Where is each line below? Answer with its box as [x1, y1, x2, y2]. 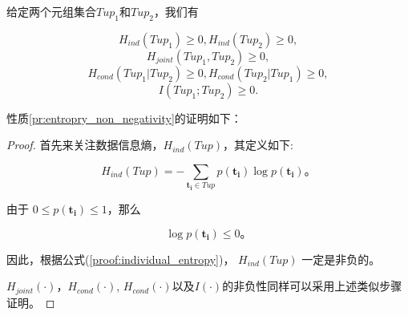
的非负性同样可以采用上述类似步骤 [222, 278, 402, 294]
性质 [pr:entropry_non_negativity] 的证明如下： [6, 109, 242, 126]
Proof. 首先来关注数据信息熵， [6, 136, 164, 153]
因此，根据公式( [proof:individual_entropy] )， [6, 250, 235, 267]
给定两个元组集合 [6, 3, 96, 19]
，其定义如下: [223, 136, 293, 153]
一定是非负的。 [301, 250, 381, 267]
